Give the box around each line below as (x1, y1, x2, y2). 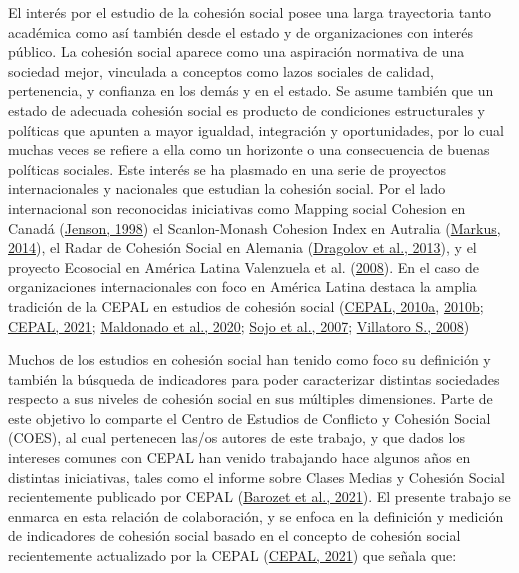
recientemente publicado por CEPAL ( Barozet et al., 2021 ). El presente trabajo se (8, 486, 511, 507)
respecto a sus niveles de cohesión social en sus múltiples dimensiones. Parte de (8, 388, 493, 409)
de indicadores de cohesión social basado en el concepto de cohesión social (8, 525, 461, 546)
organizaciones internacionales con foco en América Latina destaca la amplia (8, 276, 477, 297)
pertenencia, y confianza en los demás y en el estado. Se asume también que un (8, 80, 494, 101)
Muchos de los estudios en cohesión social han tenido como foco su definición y (8, 349, 491, 370)
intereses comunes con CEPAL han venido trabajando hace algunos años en (8, 447, 471, 468)
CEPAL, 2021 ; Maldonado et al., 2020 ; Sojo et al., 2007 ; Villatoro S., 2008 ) (8, 315, 470, 336)
